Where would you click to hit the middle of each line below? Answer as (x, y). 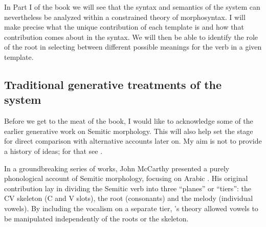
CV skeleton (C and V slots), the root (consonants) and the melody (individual (129, 198)
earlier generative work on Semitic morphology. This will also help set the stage (129, 131)
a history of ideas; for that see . (53, 151)
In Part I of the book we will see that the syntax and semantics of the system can (132, 7)
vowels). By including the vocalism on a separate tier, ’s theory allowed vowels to (131, 208)
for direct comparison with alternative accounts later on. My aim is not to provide (133, 141)
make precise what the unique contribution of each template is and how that (124, 27)
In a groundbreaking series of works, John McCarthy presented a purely (117, 168)
